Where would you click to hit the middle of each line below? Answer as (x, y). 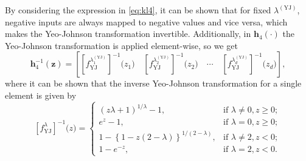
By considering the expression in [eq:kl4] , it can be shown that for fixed (138, 10)
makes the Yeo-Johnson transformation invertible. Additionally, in (128, 34)
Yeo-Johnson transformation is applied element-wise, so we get (121, 45)
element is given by (41, 95)
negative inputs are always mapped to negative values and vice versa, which (146, 21)
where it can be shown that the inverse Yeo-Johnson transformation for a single (153, 83)
